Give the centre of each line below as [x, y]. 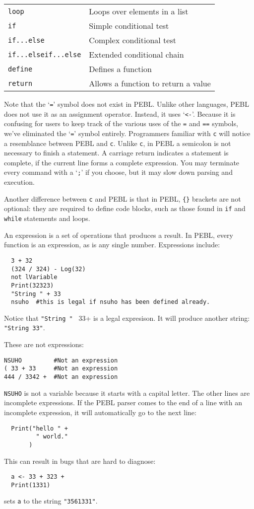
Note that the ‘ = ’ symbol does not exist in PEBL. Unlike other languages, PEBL [127, 104]
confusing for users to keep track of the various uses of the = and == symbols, [121, 123]
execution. [19, 182]
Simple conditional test [129, 26]
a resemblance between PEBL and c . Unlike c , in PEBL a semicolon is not [118, 143]
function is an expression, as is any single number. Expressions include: [112, 245]
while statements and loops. [47, 218]
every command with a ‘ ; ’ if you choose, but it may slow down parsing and [118, 172]
